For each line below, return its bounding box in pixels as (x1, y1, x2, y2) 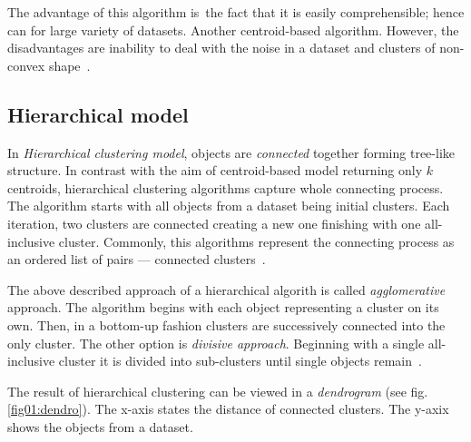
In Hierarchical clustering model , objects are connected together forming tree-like (7, 142, 455, 162)
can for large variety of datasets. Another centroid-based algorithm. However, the (7, 20, 459, 39)
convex (7, 55, 45, 74)
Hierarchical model (7, 100, 189, 128)
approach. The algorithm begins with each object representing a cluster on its (7, 298, 439, 317)
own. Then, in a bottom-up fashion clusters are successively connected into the (7, 315, 446, 334)
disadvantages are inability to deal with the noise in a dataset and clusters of (7, 38, 436, 57)
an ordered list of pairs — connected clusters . (7, 250, 266, 269)
